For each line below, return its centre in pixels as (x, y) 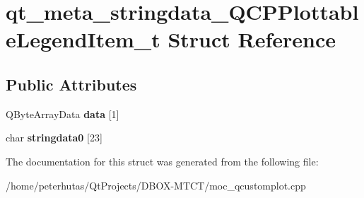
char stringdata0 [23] (54, 138)
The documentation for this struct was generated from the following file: (162, 161)
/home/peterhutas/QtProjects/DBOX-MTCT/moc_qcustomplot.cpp (156, 185)
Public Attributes (71, 84)
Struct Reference (252, 39)
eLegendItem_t (83, 39)
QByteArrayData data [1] (63, 113)
